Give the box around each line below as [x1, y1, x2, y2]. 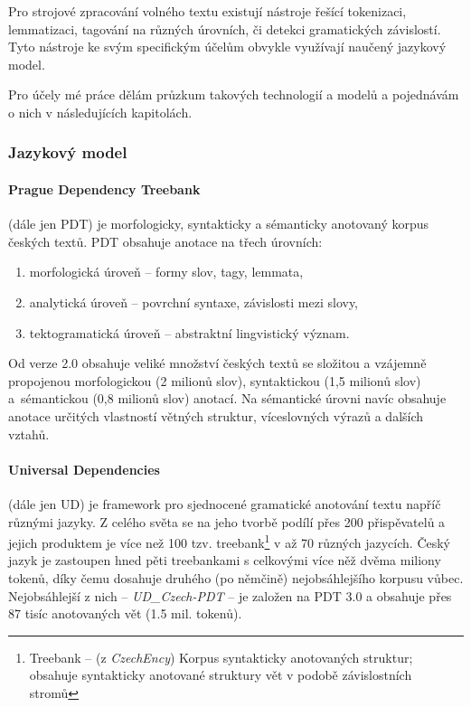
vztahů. [8, 424, 50, 443]
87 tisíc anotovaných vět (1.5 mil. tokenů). [8, 604, 242, 623]
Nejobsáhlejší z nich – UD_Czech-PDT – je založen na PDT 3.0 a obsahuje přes [8, 586, 452, 605]
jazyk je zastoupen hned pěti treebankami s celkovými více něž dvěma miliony [8, 551, 441, 570]
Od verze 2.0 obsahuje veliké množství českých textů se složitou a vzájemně [8, 353, 427, 372]
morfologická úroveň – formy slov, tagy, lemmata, [29, 262, 304, 281]
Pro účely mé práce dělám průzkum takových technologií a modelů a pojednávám [8, 85, 459, 104]
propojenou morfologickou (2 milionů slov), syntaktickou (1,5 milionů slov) [8, 371, 421, 390]
